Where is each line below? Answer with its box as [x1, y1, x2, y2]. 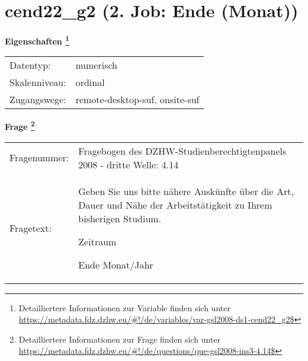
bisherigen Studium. [78, 211, 162, 225]
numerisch [75, 58, 117, 72]
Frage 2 [5, 119, 35, 133]
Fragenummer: [9, 151, 69, 165]
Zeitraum [78, 234, 117, 248]
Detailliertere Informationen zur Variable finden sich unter [18, 301, 230, 314]
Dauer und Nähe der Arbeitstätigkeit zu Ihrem [78, 197, 272, 212]
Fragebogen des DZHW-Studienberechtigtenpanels [78, 143, 287, 158]
